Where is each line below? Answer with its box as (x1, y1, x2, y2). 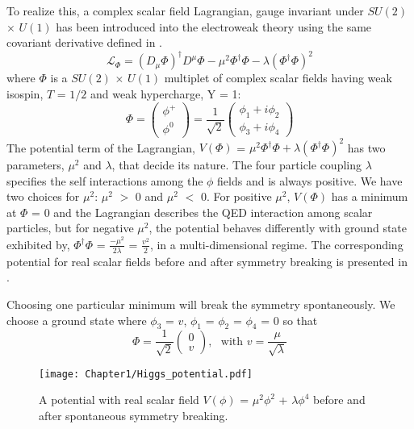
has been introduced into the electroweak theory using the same (56, 18, 372, 35)
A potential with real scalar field (39, 391, 199, 408)
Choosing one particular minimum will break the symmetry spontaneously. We (6, 295, 395, 312)
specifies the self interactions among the (6, 172, 203, 189)
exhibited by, (6, 235, 70, 252)
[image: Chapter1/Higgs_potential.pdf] (39, 368, 253, 380)
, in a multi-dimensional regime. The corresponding (149, 235, 404, 252)
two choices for (6, 188, 80, 205)
